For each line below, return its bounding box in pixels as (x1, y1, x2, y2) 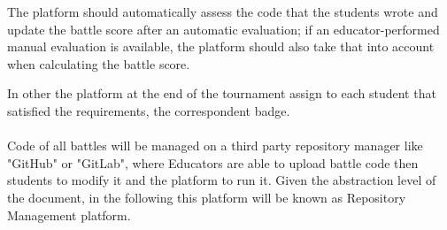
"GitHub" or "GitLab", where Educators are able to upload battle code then (7, 153, 419, 172)
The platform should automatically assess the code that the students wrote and (7, 3, 438, 20)
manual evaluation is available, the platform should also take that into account (7, 37, 435, 56)
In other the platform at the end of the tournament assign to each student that (7, 84, 436, 103)
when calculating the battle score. (7, 54, 190, 73)
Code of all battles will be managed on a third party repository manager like (7, 136, 423, 155)
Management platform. (7, 205, 131, 224)
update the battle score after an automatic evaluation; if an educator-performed (7, 19, 440, 38)
